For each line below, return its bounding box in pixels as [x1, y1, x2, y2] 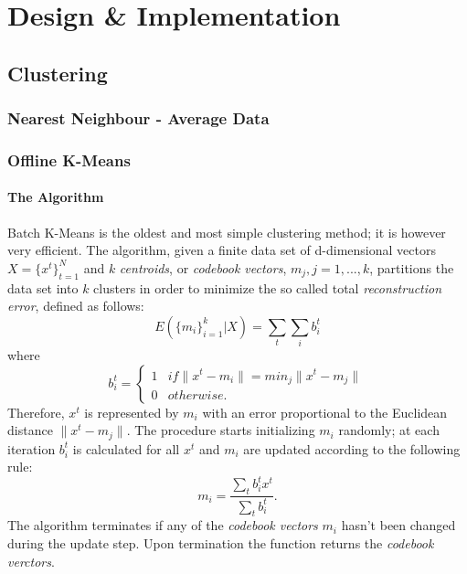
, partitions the [369, 258, 454, 277]
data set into [7, 278, 79, 297]
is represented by [84, 402, 179, 421]
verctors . [7, 551, 55, 570]
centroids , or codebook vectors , [119, 258, 287, 277]
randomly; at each [338, 420, 440, 440]
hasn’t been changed [341, 516, 456, 535]
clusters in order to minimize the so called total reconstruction [93, 278, 442, 297]
